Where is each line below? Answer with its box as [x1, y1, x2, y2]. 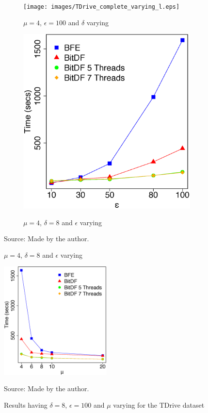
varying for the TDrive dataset [113, 399, 205, 410]
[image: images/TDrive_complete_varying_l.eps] [23, 3, 180, 10]
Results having [4, 399, 48, 410]
